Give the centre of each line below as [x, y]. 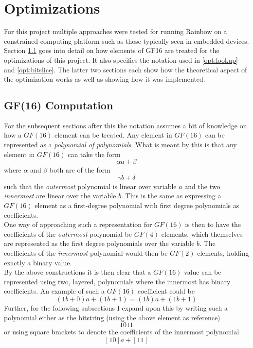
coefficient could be [166, 291]
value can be [203, 272]
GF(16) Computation [59, 105]
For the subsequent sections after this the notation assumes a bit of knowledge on [126, 125]
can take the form [94, 154]
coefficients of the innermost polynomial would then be [86, 253]
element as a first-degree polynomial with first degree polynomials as [137, 205]
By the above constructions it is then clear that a [78, 272]
